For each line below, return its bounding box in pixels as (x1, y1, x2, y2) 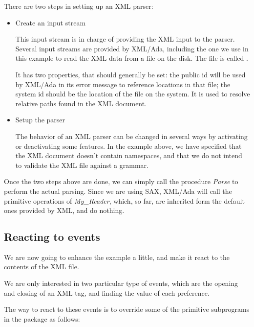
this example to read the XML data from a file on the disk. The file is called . (15, 53, 248, 63)
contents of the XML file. (4, 261, 79, 272)
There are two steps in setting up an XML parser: (4, 1, 153, 11)
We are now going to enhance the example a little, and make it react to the (4, 252, 230, 262)
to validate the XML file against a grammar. (15, 160, 148, 170)
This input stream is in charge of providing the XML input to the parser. (15, 34, 235, 44)
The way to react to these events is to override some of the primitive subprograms (4, 304, 250, 314)
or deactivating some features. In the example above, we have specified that (15, 140, 242, 151)
